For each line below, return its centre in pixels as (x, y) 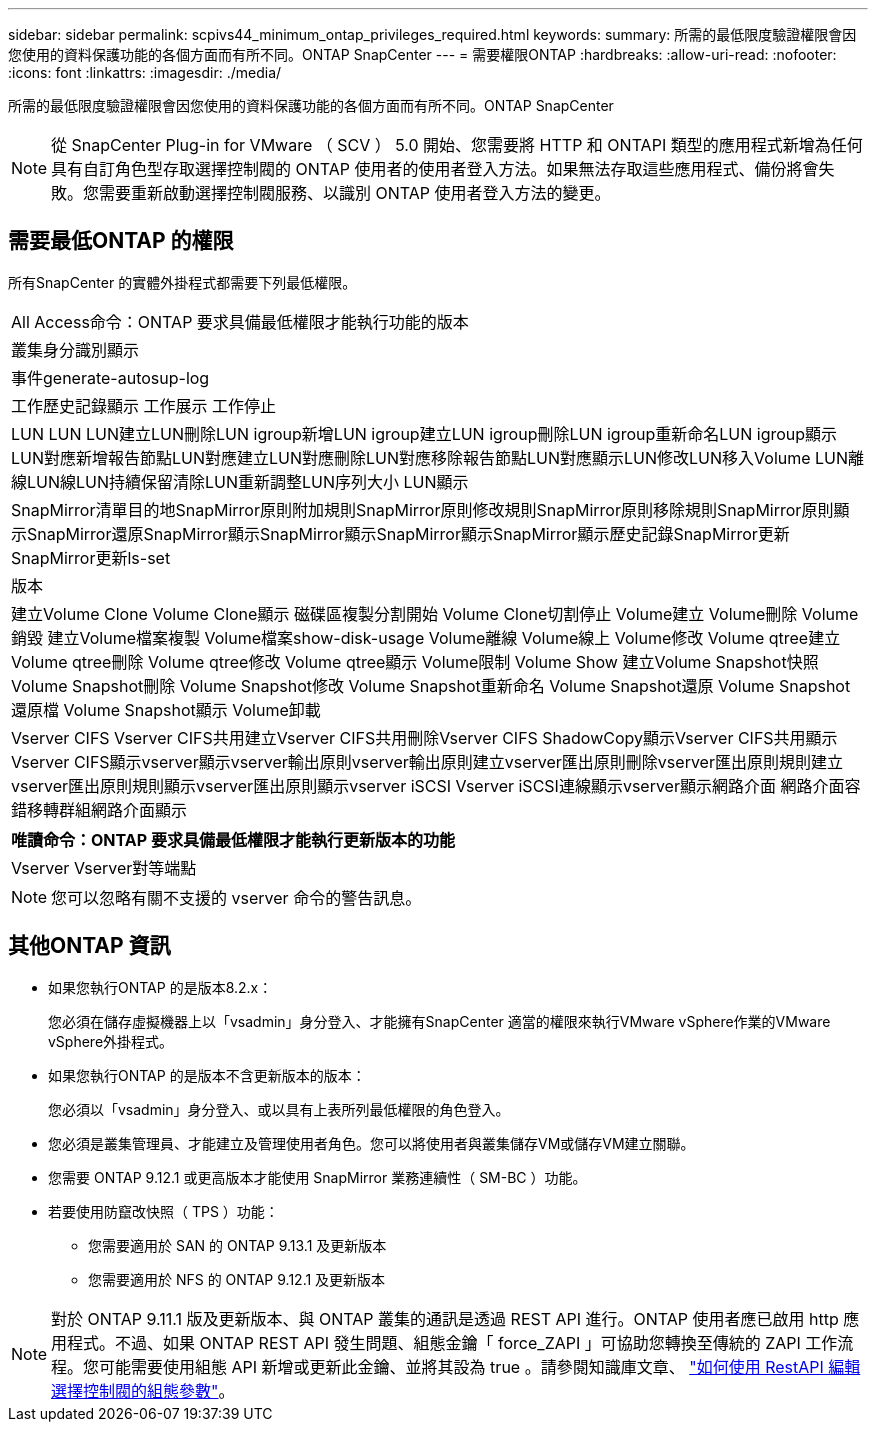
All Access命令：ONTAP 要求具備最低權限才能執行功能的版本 (240, 321)
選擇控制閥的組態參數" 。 (143, 1390)
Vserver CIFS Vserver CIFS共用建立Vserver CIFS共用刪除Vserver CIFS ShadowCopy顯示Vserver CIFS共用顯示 (424, 737)
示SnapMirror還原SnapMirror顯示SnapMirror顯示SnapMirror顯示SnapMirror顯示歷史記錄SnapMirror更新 (400, 533)
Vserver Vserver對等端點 (104, 867)
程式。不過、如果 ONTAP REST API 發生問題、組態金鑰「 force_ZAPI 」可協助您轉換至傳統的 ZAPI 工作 (452, 1342)
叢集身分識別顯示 (75, 349)
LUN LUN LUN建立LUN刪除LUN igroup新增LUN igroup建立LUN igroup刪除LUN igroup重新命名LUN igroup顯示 (424, 433)
